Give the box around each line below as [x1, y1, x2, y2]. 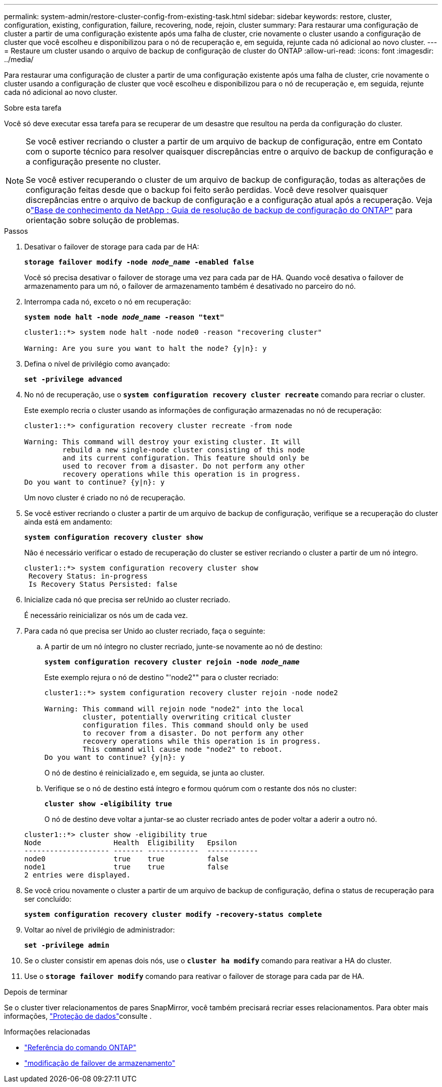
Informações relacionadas [4, 1027, 90, 1036]
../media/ [4, 55, 34, 64]
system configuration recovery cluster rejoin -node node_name [44, 658, 300, 666]
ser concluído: [24, 895, 72, 903]
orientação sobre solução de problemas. [26, 215, 180, 225]
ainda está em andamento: [24, 517, 113, 526]
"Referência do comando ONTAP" [24, 1043, 136, 1052]
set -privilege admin [24, 941, 109, 949]
